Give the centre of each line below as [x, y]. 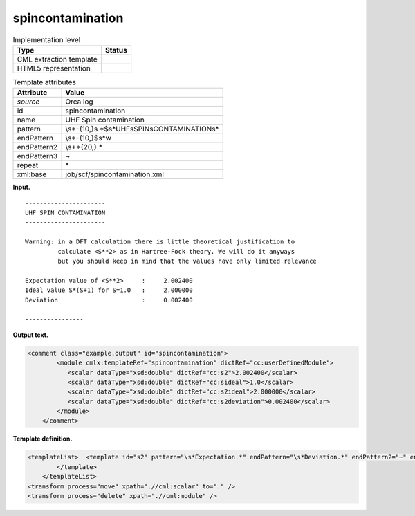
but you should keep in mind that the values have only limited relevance [187, 261]
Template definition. [43, 439]
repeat [28, 165]
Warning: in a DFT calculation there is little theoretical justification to [160, 242]
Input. [21, 187]
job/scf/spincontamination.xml [114, 174]
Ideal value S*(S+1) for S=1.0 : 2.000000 [109, 290]
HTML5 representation [54, 68]
